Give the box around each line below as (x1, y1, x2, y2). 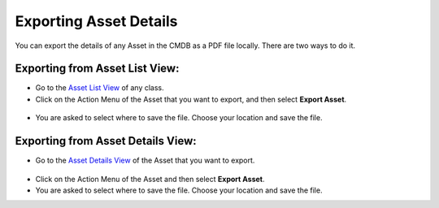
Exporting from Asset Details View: (15, 134, 197, 148)
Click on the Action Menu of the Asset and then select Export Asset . (35, 174, 265, 184)
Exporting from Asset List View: (15, 62, 180, 76)
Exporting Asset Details (15, 12, 178, 30)
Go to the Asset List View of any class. (35, 83, 164, 93)
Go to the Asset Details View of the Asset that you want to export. (35, 155, 255, 166)
